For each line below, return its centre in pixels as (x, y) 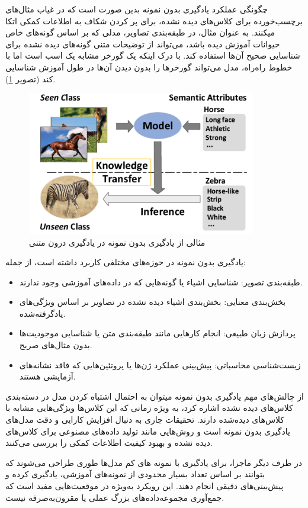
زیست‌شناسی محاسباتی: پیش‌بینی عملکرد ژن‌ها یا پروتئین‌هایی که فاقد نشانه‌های (160, 364)
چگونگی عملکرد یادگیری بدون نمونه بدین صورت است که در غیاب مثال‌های (137, 9)
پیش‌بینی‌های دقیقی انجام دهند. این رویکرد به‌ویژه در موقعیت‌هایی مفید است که (145, 486)
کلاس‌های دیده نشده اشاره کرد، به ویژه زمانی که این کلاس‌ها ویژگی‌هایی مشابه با (149, 408)
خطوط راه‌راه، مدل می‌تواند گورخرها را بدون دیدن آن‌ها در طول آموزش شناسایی (149, 67)
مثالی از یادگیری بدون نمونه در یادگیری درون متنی (117, 242)
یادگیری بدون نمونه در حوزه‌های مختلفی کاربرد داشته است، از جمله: (126, 262)
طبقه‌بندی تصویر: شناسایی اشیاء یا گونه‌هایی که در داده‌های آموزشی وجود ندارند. (161, 282)
